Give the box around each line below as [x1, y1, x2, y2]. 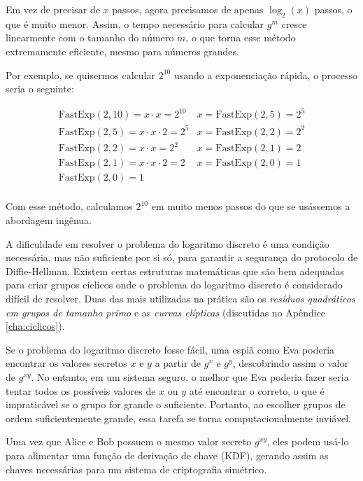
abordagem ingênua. [6, 213, 92, 228]
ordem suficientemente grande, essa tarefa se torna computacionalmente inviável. [6, 410, 351, 425]
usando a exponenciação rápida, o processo [173, 67, 357, 82]
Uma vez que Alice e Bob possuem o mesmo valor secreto [6, 434, 252, 449]
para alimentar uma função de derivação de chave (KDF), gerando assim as [6, 447, 329, 462]
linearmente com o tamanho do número [6, 30, 174, 45]
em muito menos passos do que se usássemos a [151, 199, 350, 214]
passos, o [314, 2, 353, 16]
